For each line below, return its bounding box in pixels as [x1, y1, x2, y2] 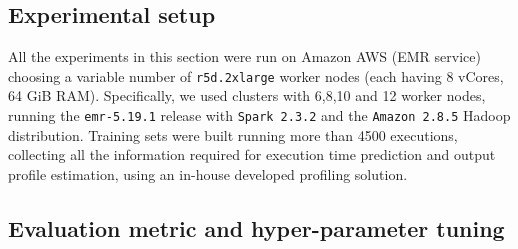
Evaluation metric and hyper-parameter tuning [8, 212, 505, 243]
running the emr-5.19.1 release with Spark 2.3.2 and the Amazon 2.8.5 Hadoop [8, 105, 511, 126]
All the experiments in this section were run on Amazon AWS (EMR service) [8, 46, 481, 67]
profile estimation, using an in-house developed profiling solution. [8, 163, 408, 184]
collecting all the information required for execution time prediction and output [8, 144, 496, 165]
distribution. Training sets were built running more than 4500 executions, [8, 124, 458, 145]
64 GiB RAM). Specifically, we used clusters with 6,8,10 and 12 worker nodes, [8, 85, 486, 106]
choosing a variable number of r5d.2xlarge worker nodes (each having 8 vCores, [8, 65, 504, 86]
